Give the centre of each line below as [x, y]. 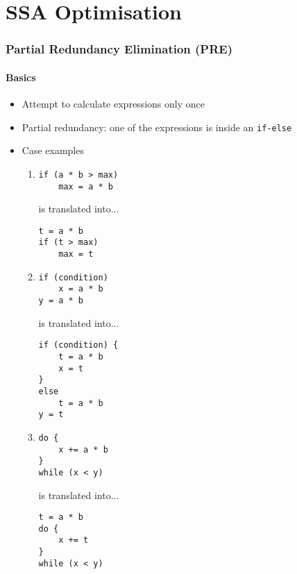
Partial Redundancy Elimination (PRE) [119, 49]
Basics [21, 77]
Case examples [53, 150]
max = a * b [86, 186]
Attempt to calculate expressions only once [113, 104]
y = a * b [61, 301]
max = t [76, 254]
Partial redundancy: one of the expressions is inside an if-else [157, 127]
